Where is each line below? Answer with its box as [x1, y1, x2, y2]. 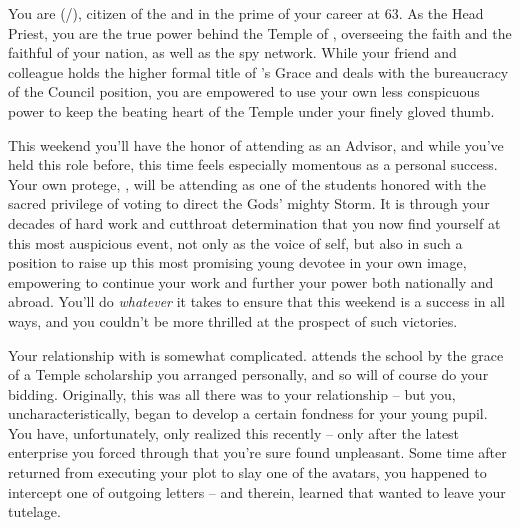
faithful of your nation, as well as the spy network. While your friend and [8, 42, 457, 63]
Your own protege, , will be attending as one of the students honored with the [8, 173, 486, 194]
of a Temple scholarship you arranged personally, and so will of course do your [8, 364, 489, 385]
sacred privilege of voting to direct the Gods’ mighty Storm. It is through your [8, 193, 490, 214]
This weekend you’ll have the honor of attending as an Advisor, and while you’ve [8, 134, 504, 155]
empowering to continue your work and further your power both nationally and [8, 271, 494, 292]
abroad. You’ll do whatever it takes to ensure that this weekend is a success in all [8, 291, 506, 312]
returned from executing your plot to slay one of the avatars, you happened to [8, 462, 487, 483]
